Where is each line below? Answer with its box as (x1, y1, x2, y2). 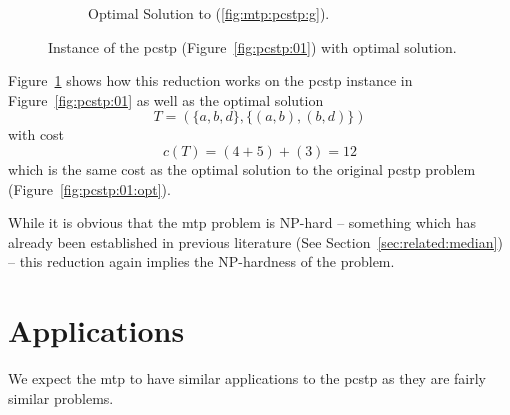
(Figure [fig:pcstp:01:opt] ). (8, 178, 171, 199)
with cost (8, 124, 65, 145)
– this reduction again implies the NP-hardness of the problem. (8, 251, 395, 272)
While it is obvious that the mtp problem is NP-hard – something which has (8, 212, 477, 233)
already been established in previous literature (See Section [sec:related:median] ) (8, 231, 503, 252)
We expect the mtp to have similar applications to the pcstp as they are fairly (8, 368, 486, 389)
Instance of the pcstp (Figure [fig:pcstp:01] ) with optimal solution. (48, 36, 457, 57)
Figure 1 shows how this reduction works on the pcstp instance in (8, 70, 413, 91)
